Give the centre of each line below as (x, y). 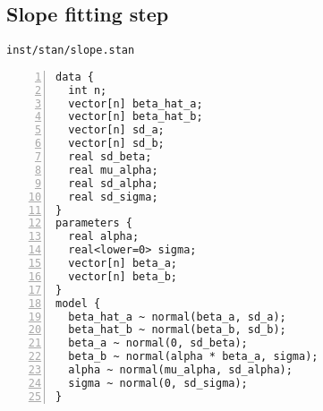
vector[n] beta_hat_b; (136, 117)
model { (78, 303)
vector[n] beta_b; (123, 276)
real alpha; (104, 237)
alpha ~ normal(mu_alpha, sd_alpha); (180, 370)
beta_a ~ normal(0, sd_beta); (158, 343)
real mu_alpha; (113, 170)
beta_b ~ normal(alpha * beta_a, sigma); (193, 357)
